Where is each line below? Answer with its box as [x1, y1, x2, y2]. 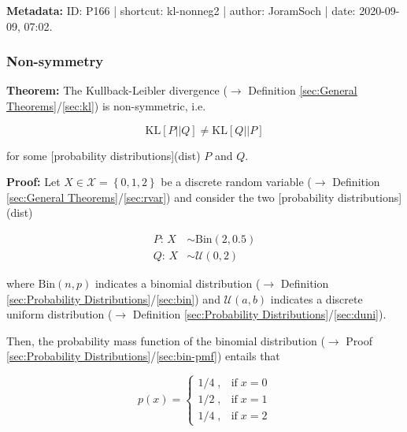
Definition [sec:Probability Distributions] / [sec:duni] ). [132, 306, 387, 322]
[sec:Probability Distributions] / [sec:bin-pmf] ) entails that [6, 348, 280, 364]
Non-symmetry [6, 51, 104, 71]
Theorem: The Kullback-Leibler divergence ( [6, 82, 228, 99]
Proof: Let [6, 173, 61, 190]
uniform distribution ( [6, 306, 113, 322]
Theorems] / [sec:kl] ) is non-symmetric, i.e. [6, 98, 206, 114]
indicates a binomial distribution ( [94, 275, 261, 292]
